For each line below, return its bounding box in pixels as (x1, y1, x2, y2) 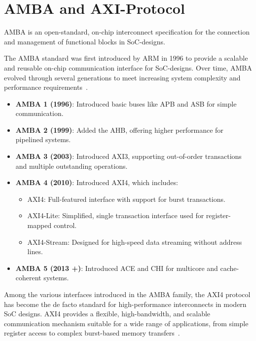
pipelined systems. (15, 134, 71, 145)
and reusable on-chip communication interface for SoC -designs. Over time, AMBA (4, 62, 252, 73)
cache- (220, 263, 239, 273)
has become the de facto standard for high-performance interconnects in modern (4, 299, 247, 309)
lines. (27, 246, 43, 257)
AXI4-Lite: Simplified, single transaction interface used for (27, 210, 204, 221)
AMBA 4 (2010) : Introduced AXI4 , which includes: (15, 177, 178, 188)
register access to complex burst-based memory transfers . (4, 328, 180, 338)
